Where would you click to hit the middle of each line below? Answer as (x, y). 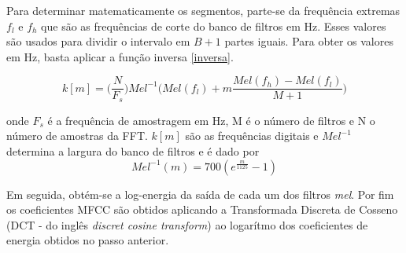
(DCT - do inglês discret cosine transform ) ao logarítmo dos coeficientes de (187, 224)
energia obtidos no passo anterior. (88, 240)
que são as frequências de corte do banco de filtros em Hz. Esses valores (214, 26)
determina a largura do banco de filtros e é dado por (133, 151)
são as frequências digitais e (252, 136)
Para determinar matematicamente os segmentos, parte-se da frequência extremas (203, 10)
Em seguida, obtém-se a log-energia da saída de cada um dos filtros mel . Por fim (200, 194)
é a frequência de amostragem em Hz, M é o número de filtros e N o (211, 120)
